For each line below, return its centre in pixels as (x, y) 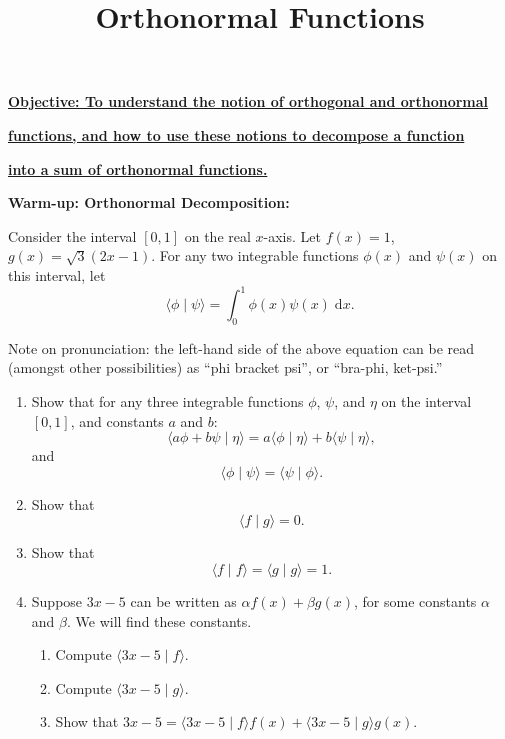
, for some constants (415, 600)
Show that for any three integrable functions (167, 401)
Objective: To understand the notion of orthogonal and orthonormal (248, 101)
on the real (217, 235)
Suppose (57, 600)
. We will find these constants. (159, 620)
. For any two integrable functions (255, 255)
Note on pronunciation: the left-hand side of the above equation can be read (241, 347)
